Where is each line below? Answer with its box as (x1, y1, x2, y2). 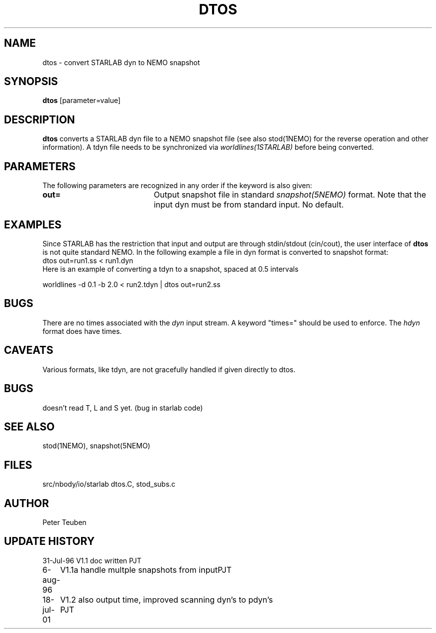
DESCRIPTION (4, 113, 75, 126)
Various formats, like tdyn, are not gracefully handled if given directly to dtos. (42, 365, 296, 374)
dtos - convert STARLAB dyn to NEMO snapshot (42, 58, 200, 67)
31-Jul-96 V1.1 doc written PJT (42, 556, 141, 565)
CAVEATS (4, 344, 53, 357)
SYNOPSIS (4, 75, 58, 88)
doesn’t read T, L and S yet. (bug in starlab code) (42, 403, 203, 412)
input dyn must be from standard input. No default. (153, 200, 344, 210)
